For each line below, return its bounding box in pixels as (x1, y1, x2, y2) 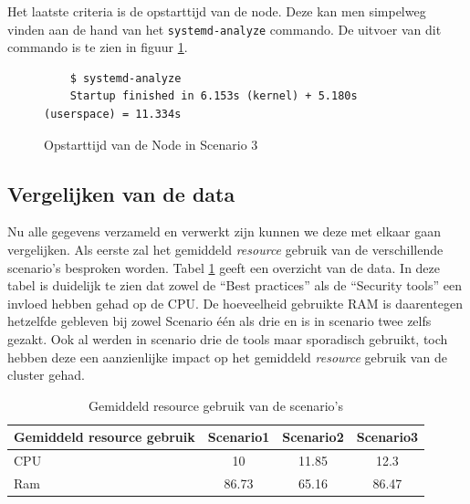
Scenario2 (282, 427, 344, 446)
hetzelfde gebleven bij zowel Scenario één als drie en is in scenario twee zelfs (7, 311, 432, 331)
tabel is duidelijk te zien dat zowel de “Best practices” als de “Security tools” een (7, 276, 462, 295)
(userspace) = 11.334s (44, 108, 182, 121)
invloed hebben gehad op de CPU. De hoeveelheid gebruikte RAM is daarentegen (7, 293, 463, 312)
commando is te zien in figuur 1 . (7, 37, 188, 57)
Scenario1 (207, 427, 270, 446)
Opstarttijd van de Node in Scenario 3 (44, 134, 258, 153)
